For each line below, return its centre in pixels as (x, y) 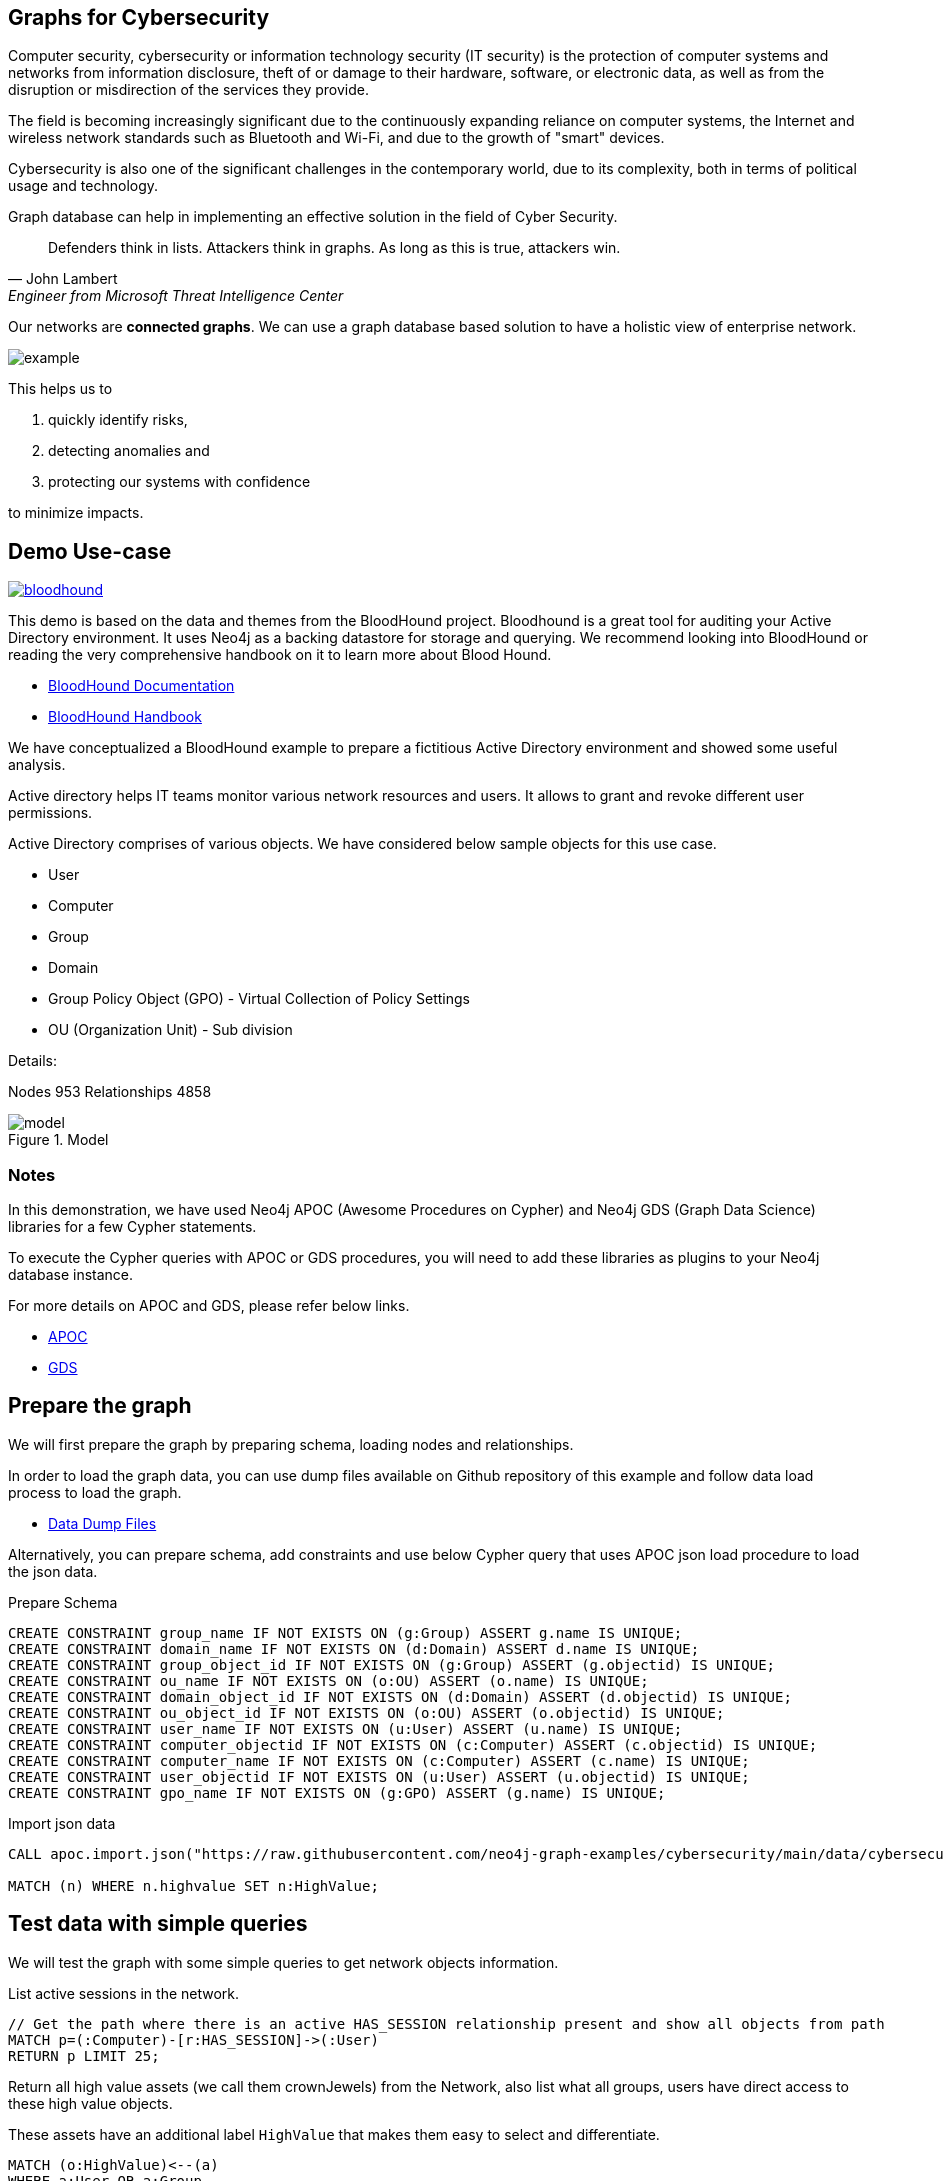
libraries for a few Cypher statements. (132, 1227)
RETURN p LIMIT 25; (84, 2055)
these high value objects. (90, 2103)
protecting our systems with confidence (179, 482)
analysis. (37, 765)
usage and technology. (83, 186)
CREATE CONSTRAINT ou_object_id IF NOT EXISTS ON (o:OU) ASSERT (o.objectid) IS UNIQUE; (366, 1712)
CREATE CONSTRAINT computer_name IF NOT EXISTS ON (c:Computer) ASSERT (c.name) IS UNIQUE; (379, 1760)
